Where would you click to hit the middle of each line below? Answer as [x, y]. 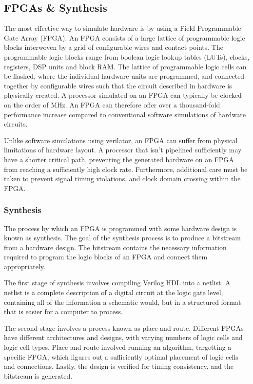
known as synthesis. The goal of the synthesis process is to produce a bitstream [122, 238]
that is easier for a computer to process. [63, 311]
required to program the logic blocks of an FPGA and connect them [106, 257]
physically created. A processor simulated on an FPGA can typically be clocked [123, 95]
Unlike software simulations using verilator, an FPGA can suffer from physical [121, 140]
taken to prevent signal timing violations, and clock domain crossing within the [122, 179]
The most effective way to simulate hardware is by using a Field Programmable [123, 28]
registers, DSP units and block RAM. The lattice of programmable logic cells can [125, 66]
